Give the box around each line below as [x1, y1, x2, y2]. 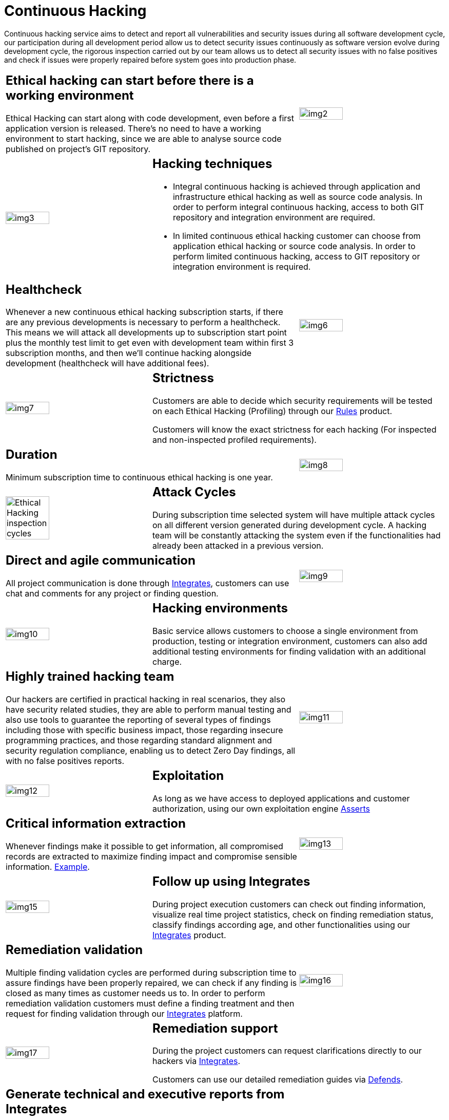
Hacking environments [152, 601, 288, 616]
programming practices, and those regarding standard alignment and [6, 735, 272, 745]
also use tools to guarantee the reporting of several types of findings [6, 714, 271, 725]
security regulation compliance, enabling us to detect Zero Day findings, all [6, 745, 296, 756]
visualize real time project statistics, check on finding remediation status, [152, 909, 434, 920]
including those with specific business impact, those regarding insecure [6, 724, 283, 735]
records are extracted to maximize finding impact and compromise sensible [6, 851, 297, 862]
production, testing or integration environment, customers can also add [152, 636, 427, 646]
